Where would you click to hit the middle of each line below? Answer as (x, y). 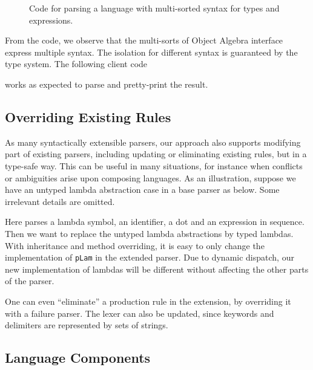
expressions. (51, 20)
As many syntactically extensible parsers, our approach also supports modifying (153, 142)
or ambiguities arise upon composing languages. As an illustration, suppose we (150, 177)
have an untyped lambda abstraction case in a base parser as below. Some (142, 190)
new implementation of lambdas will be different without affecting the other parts (157, 269)
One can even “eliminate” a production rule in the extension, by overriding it (148, 301)
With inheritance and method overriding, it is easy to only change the (135, 245)
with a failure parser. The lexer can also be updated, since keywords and (140, 313)
